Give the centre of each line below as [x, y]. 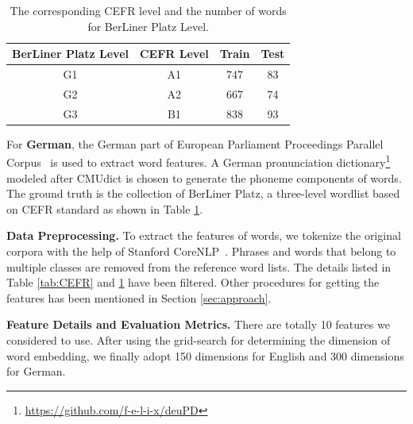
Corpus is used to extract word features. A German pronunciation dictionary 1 [199, 161]
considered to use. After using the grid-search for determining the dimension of [199, 340]
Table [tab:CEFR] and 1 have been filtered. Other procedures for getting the [193, 282]
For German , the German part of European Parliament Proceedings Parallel [195, 143]
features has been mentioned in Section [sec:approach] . [139, 297]
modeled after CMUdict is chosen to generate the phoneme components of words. [204, 177]
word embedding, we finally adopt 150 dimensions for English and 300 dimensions [205, 355]
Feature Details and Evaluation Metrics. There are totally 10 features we [198, 324]
